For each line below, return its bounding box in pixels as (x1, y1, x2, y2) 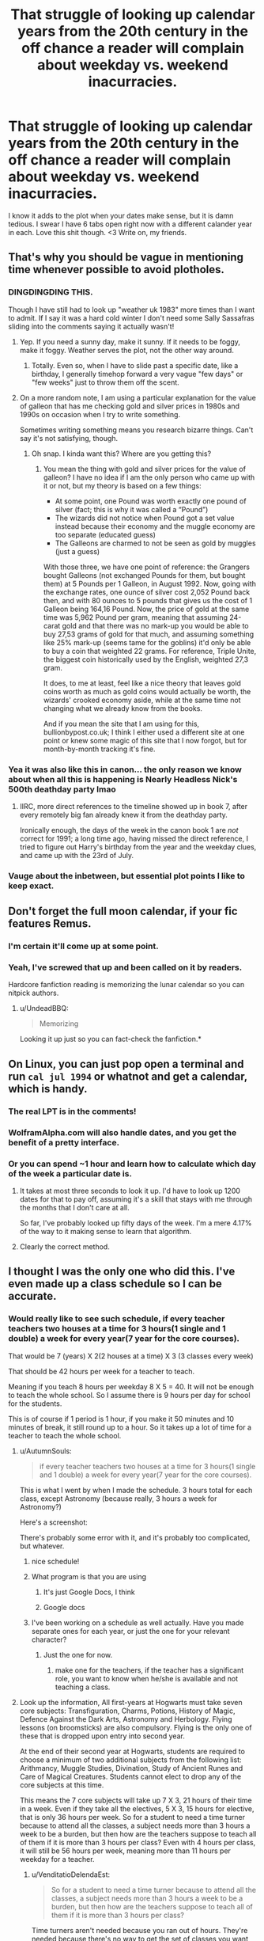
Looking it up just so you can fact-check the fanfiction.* (19, 1035, 202, 1044)
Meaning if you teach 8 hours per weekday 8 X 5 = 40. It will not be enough (8, 1381, 255, 1391)
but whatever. (19, 1541, 65, 1551)
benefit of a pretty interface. (8, 1137, 120, 1148)
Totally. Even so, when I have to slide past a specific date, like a (31, 360, 239, 370)
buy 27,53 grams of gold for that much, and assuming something (43, 629, 255, 639)
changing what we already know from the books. (43, 703, 203, 713)
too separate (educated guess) (55, 530, 157, 539)
